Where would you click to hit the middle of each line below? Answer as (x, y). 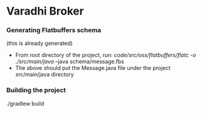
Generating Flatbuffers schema (54, 30)
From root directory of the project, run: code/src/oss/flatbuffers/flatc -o (106, 55)
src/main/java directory (45, 75)
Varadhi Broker (45, 11)
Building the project (36, 91)
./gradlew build (25, 103)
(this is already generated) (39, 43)
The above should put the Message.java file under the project (93, 68)
